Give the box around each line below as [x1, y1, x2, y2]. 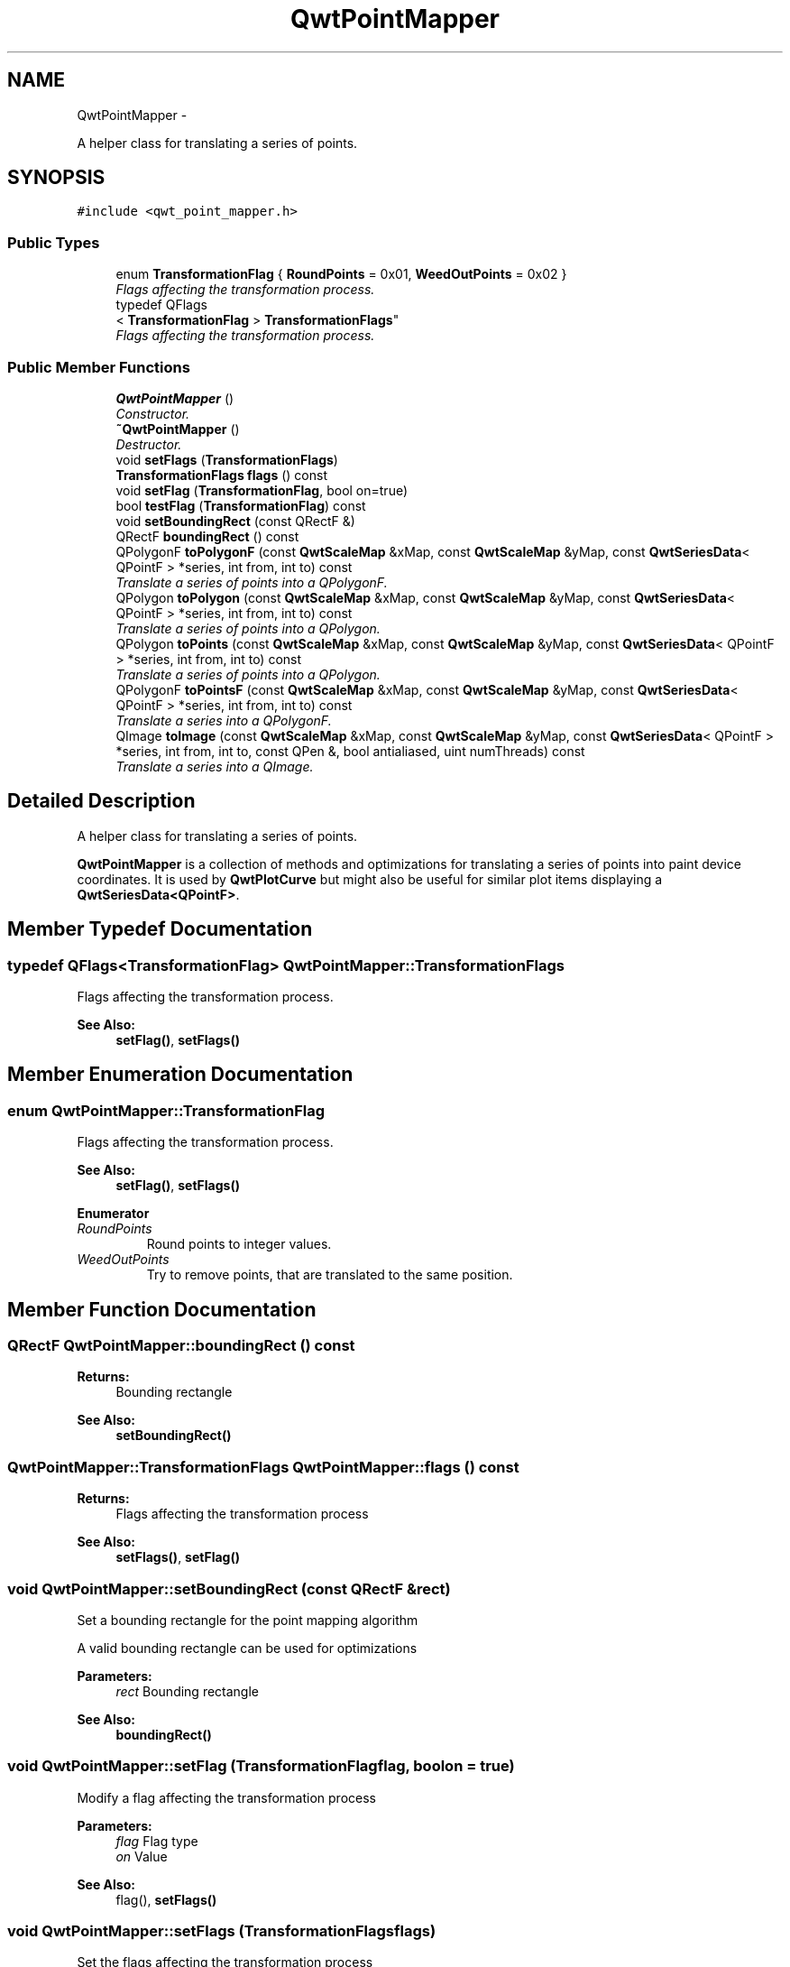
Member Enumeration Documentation [7, 1063, 354, 1086]
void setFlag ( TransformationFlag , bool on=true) [115, 482, 409, 498]
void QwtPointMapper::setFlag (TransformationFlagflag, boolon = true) [7, 1757, 515, 1776]
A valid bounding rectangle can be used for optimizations [77, 1639, 418, 1656]
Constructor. [115, 405, 190, 421]
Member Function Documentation [7, 1297, 317, 1321]
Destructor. [115, 436, 182, 452]
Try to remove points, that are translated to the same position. [146, 1267, 513, 1283]
